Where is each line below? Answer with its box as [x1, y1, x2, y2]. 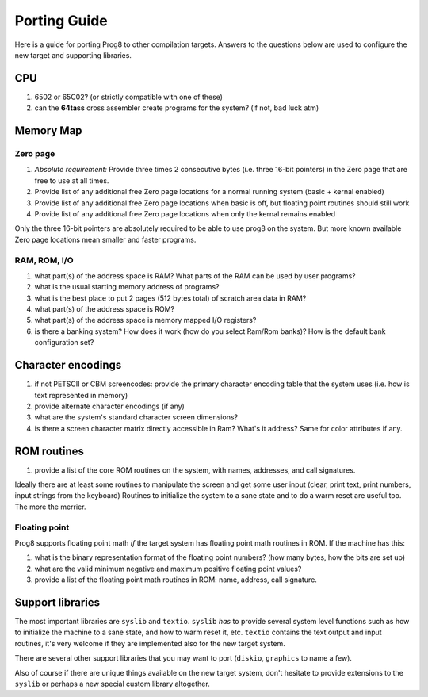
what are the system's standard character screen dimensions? [34, 412, 238, 422]
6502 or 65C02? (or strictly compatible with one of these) [34, 92, 224, 101]
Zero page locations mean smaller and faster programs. [14, 235, 197, 244]
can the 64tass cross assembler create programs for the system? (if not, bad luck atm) [34, 103, 319, 113]
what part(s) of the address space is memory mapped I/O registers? [34, 316, 257, 325]
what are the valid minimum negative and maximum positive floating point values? [34, 564, 302, 573]
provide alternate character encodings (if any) [34, 401, 185, 411]
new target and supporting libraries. [14, 50, 132, 59]
